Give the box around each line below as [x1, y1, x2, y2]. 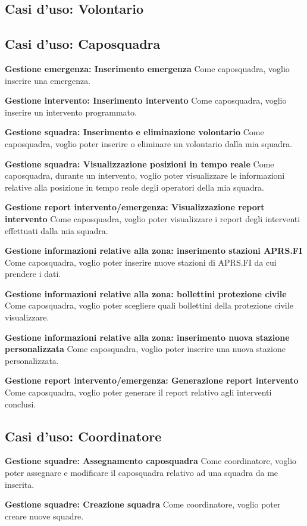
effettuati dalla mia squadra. [5, 224, 108, 236]
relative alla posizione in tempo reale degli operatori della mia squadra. [5, 180, 264, 193]
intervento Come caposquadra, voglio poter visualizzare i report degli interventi [5, 212, 300, 225]
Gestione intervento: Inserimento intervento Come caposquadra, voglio [5, 94, 287, 107]
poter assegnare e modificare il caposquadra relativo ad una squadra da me [5, 466, 278, 479]
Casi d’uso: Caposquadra [5, 35, 161, 53]
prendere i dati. [5, 267, 61, 280]
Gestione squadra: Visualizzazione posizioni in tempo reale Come [5, 157, 274, 170]
